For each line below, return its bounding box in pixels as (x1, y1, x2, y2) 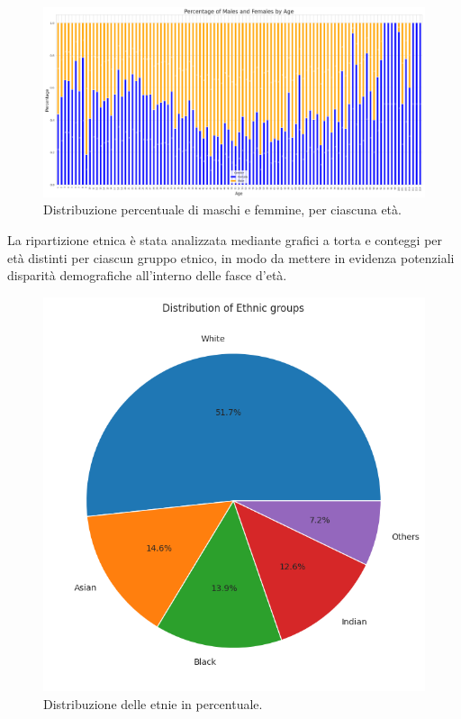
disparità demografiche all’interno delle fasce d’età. (7, 266, 287, 285)
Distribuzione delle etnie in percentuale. (43, 694, 263, 713)
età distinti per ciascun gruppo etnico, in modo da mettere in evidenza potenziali (7, 248, 455, 267)
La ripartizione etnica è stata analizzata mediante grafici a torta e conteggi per (7, 230, 443, 249)
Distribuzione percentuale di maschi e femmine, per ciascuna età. (43, 200, 402, 219)
